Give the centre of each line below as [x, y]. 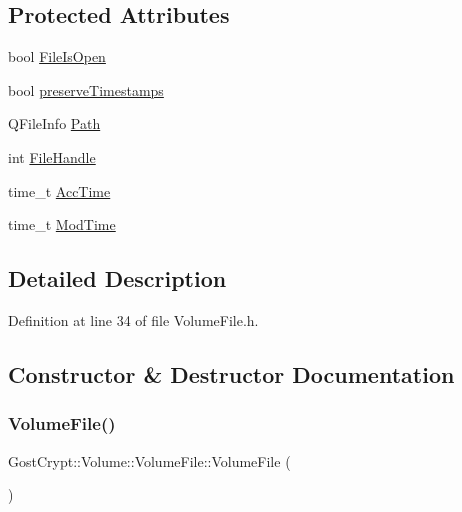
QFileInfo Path [54, 123]
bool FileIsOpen [57, 56]
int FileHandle [52, 156]
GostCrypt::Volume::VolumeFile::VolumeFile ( [149, 460]
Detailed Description [117, 278]
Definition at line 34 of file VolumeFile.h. [133, 319]
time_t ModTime [62, 224]
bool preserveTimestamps [86, 89]
